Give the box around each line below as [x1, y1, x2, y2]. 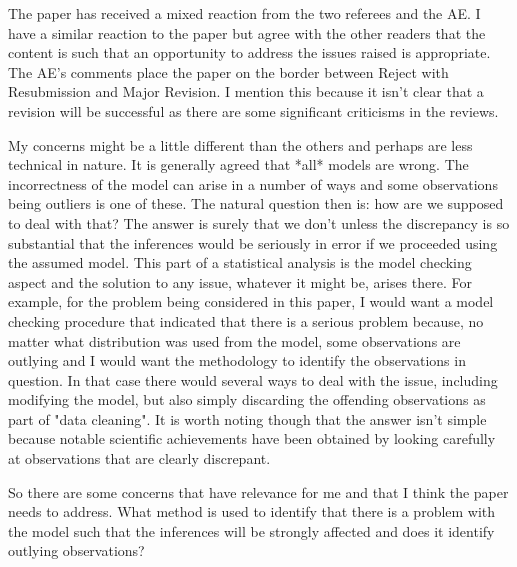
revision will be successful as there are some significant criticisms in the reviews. [8, 100, 499, 121]
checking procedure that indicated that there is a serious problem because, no [8, 310, 484, 331]
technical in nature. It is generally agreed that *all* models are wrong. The [8, 154, 469, 175]
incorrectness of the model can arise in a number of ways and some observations [8, 173, 498, 194]
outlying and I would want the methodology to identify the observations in [8, 350, 466, 371]
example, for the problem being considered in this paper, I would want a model [8, 291, 494, 312]
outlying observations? [8, 540, 145, 561]
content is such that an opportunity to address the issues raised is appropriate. [8, 42, 491, 63]
